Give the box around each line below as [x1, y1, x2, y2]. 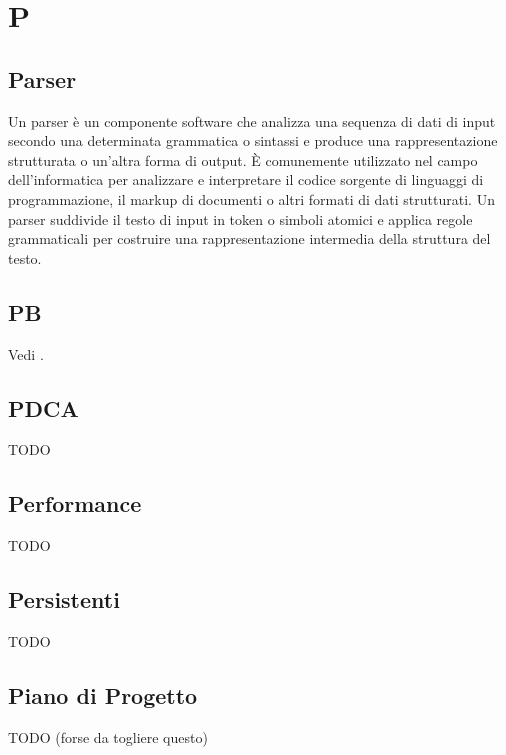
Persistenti [8, 584, 120, 615]
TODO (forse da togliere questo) [8, 726, 208, 747]
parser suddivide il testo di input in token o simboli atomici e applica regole [8, 208, 473, 229]
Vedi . [8, 343, 44, 364]
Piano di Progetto [8, 679, 198, 710]
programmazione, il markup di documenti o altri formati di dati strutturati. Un [8, 188, 495, 209]
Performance [8, 488, 142, 519]
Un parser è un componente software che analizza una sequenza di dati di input [8, 110, 496, 131]
